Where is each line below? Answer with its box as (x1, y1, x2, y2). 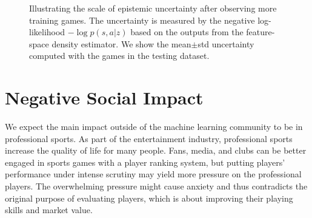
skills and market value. (5, 203, 93, 216)
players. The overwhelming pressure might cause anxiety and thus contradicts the (5, 180, 308, 192)
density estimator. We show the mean (51, 37, 191, 50)
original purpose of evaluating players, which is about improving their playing (5, 191, 293, 204)
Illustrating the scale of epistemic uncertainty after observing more (29, 2, 277, 14)
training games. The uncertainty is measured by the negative (29, 13, 255, 26)
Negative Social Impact (5, 85, 204, 110)
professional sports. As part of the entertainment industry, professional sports (5, 132, 293, 145)
